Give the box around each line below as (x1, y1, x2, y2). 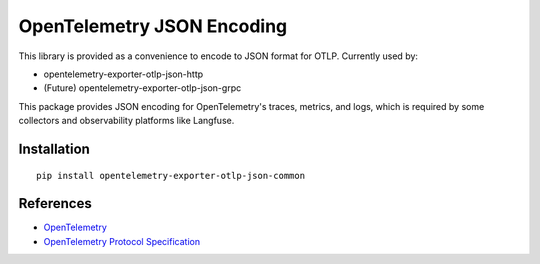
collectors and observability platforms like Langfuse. (18, 115, 235, 127)
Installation (18, 140, 90, 157)
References (18, 195, 92, 212)
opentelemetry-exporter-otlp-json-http (43, 68, 204, 80)
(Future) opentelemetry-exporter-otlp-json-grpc (43, 82, 242, 94)
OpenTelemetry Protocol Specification (43, 235, 200, 247)
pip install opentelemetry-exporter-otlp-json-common (36, 170, 305, 181)
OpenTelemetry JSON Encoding (18, 15, 288, 37)
